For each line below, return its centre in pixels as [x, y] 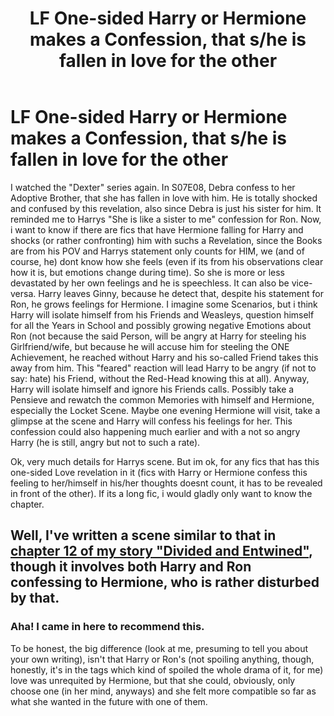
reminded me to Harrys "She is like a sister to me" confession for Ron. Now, [166, 219]
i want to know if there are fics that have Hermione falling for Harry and [157, 229]
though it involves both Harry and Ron [131, 567]
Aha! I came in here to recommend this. [107, 627]
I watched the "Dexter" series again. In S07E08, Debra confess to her [153, 187]
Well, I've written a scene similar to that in [143, 535]
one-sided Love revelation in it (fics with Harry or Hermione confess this [159, 472]
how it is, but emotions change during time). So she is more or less [148, 272]
